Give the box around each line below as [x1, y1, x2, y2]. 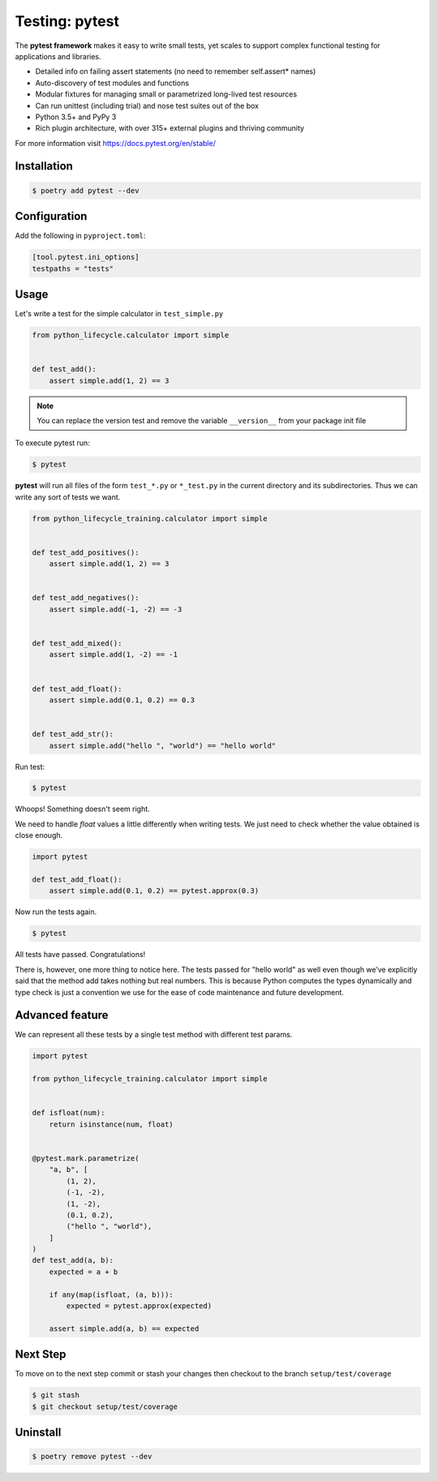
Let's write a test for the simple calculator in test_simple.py [15, 309, 224, 319]
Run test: [15, 762, 45, 771]
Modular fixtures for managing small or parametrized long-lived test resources [35, 89, 298, 99]
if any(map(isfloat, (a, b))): [49, 1290, 174, 1299]
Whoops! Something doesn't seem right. [15, 804, 150, 814]
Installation [15, 159, 73, 174]
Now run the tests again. [15, 907, 97, 917]
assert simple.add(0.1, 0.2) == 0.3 [49, 695, 195, 705]
